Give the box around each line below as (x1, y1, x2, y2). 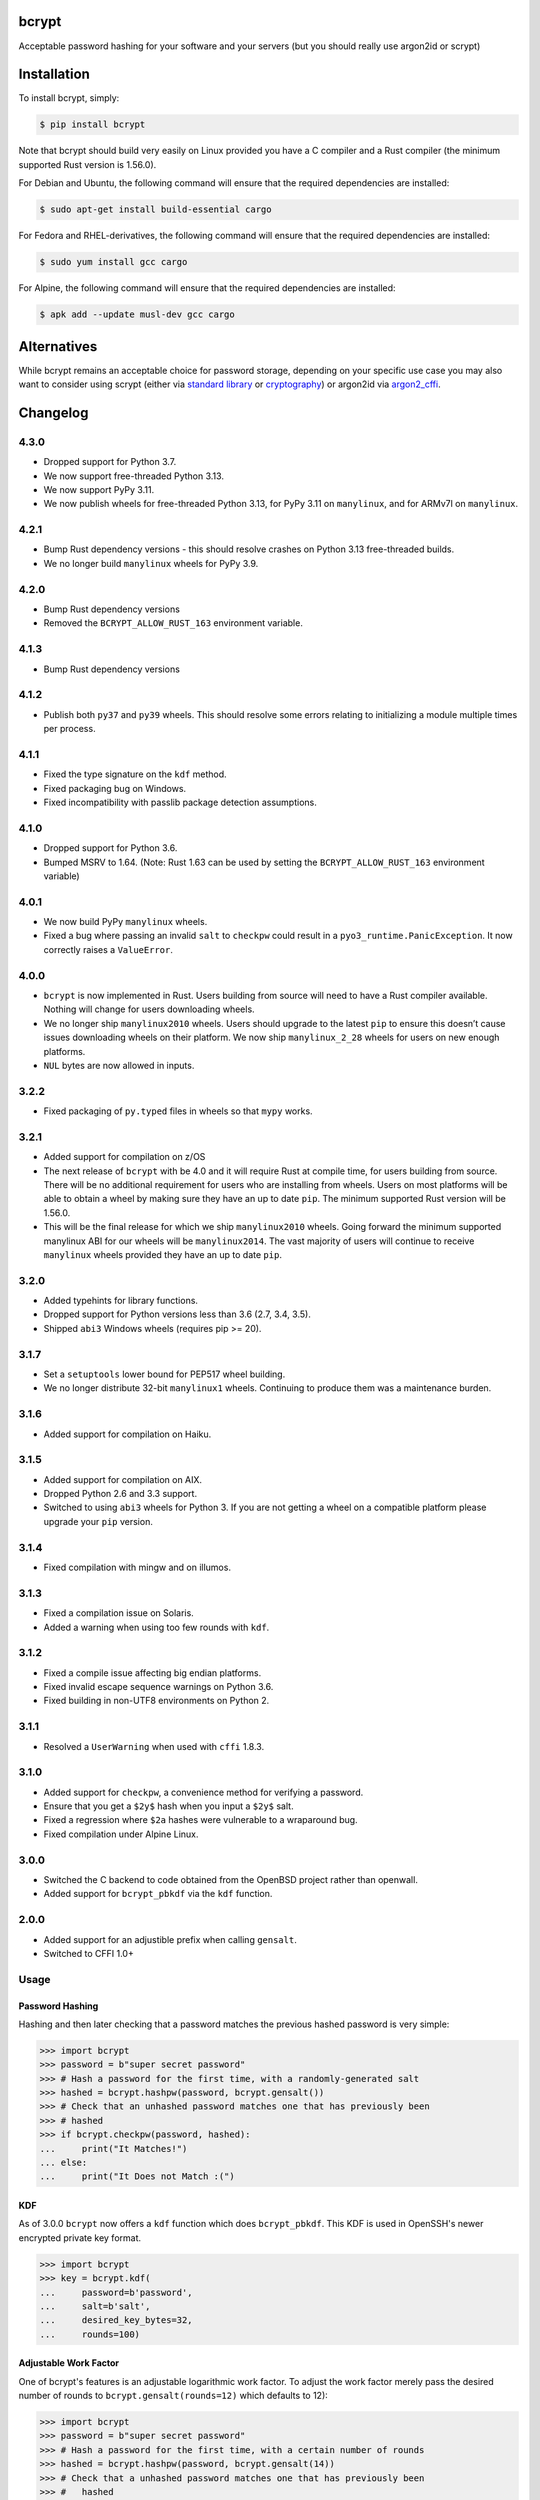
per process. (43, 723, 96, 735)
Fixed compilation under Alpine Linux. (43, 1828, 199, 1840)
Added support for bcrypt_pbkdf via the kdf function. (43, 1888, 273, 1900)
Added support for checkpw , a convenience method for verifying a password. (43, 1786, 364, 1798)
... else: (39, 2157, 88, 2168)
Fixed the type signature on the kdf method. (43, 768, 227, 780)
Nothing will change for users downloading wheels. (43, 1003, 255, 1015)
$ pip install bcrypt (39, 119, 146, 130)
